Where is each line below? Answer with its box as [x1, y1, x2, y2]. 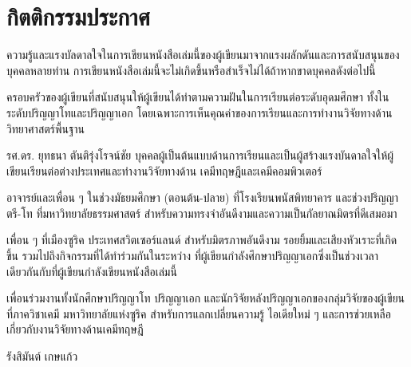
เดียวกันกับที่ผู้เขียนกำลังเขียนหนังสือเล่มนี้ [6, 262, 177, 279]
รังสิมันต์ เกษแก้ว [6, 348, 78, 365]
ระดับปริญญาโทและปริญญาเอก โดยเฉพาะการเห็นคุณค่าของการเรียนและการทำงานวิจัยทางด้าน [6, 104, 393, 120]
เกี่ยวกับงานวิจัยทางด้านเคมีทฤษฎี [6, 321, 144, 337]
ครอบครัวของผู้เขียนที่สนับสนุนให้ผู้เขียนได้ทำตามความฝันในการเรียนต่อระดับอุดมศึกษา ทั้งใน [6, 89, 389, 105]
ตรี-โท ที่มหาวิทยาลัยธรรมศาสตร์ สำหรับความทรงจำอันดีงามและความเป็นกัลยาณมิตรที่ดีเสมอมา [6, 204, 397, 221]
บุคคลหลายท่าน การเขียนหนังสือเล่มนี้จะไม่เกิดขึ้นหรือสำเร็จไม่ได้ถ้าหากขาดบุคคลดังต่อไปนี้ [6, 61, 376, 78]
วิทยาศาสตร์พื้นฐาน [6, 120, 85, 136]
